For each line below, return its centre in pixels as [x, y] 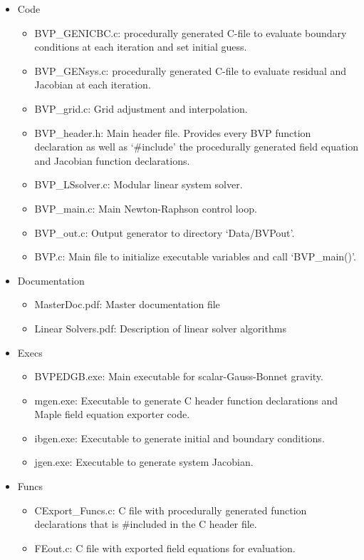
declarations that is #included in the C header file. [146, 524]
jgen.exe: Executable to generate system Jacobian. [144, 462]
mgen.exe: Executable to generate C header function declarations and [186, 400]
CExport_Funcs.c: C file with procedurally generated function [171, 510]
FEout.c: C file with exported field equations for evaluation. [165, 548]
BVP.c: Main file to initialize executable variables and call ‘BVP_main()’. [195, 256]
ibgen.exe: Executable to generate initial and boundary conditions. [180, 438]
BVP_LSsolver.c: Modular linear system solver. [139, 184]
